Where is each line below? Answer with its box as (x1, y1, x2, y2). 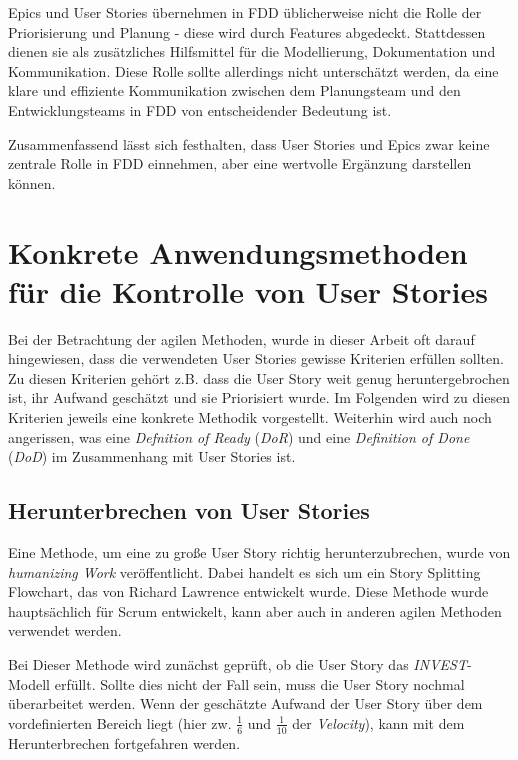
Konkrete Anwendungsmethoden (8, 231, 468, 272)
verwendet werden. (8, 620, 122, 641)
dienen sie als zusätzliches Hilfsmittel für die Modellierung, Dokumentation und (8, 41, 496, 62)
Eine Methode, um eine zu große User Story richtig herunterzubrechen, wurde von (8, 542, 511, 563)
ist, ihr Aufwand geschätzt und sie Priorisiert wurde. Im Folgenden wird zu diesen (8, 387, 510, 408)
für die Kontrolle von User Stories (8, 270, 488, 311)
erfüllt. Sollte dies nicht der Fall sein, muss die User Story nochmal (54, 673, 465, 694)
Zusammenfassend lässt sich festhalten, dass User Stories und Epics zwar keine (8, 133, 490, 154)
